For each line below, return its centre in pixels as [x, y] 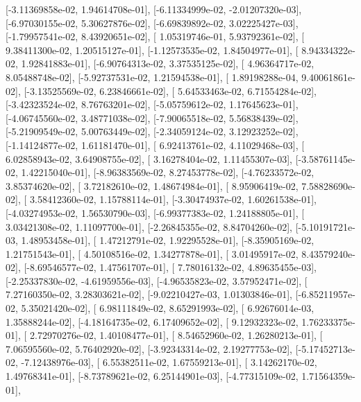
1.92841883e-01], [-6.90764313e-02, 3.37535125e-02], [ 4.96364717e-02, [168, 63]
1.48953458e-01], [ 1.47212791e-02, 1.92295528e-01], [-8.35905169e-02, [168, 240]
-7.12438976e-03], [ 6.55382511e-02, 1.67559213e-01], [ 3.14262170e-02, [169, 362]
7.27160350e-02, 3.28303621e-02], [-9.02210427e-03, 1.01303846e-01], [149, 294]
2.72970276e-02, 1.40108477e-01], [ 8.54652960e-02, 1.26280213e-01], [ [176, 335]
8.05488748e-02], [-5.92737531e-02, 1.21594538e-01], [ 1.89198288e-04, [152, 77]
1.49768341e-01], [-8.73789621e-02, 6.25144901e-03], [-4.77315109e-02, [152, 376]
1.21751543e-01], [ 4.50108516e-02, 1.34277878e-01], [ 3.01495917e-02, [152, 253]
